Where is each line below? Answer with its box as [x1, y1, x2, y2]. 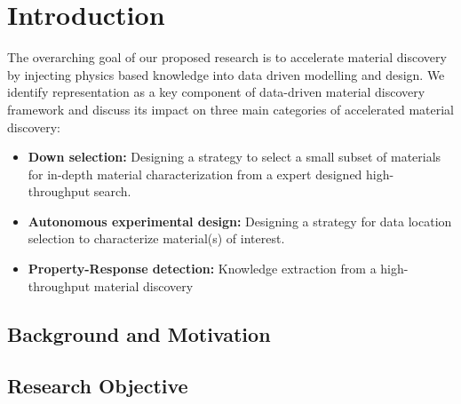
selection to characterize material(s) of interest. [28, 229, 285, 248]
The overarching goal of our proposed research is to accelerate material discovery [7, 48, 447, 67]
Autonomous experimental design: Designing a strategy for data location [28, 211, 452, 230]
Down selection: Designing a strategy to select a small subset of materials [28, 147, 441, 166]
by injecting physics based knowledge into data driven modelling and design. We [7, 65, 445, 83]
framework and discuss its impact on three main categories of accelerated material [7, 99, 455, 118]
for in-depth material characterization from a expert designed [28, 164, 362, 183]
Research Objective [7, 372, 188, 400]
